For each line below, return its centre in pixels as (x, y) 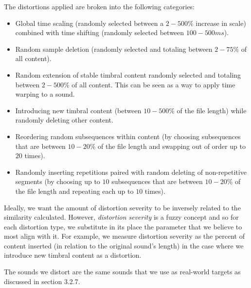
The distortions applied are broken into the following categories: (99, 6)
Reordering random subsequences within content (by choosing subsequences (128, 136)
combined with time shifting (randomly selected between (100, 32)
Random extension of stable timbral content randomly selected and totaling (128, 74)
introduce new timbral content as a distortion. (73, 255)
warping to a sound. (45, 94)
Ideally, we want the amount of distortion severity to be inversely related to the (122, 207)
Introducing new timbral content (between (78, 110)
